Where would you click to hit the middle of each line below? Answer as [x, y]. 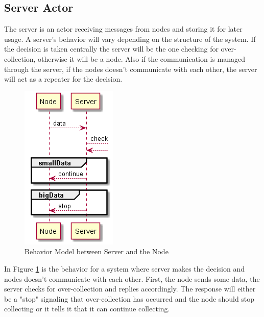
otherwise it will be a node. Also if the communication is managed [141, 58]
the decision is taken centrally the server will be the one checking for [111, 49]
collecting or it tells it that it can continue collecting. [87, 309]
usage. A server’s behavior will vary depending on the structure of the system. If [130, 39]
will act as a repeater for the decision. [63, 79]
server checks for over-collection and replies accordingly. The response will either [130, 289]
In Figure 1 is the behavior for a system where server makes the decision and [125, 268]
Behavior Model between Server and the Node [97, 251]
